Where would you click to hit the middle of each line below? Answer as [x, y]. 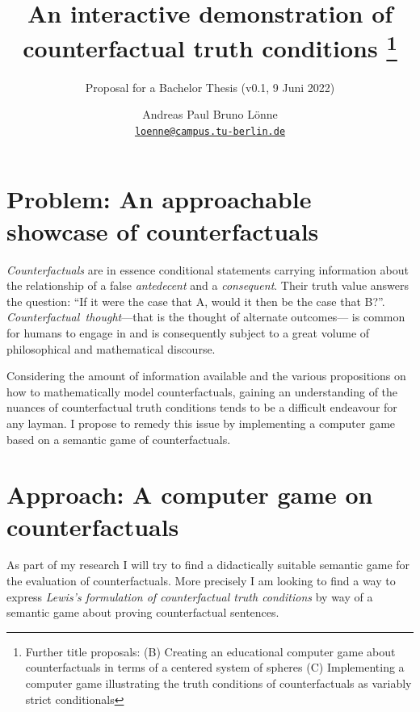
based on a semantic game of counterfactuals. [119, 439]
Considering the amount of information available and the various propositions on [206, 376]
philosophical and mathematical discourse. [111, 348]
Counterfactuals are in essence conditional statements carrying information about [208, 269]
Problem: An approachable [159, 199]
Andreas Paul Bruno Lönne [210, 114]
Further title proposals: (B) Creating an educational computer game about [210, 651]
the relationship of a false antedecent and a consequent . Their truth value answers [208, 285]
